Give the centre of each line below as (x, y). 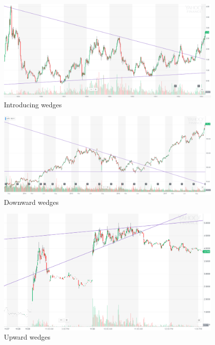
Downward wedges (31, 202)
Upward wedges (27, 337)
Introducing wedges (33, 104)
